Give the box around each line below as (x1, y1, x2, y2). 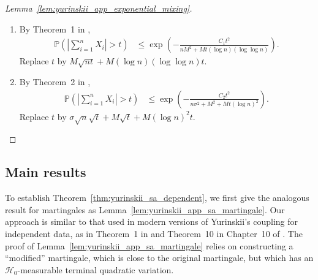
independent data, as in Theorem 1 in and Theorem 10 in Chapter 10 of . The (5, 227, 303, 240)
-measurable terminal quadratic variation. (17, 263, 174, 276)
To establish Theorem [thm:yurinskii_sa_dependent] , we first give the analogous (5, 191, 309, 204)
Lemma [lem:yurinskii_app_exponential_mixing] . (5, 2, 192, 14)
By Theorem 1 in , (19, 22, 91, 35)
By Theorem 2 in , (19, 75, 91, 88)
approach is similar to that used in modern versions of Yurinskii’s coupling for (5, 215, 298, 228)
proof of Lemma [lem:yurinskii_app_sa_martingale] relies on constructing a (5, 239, 293, 252)
